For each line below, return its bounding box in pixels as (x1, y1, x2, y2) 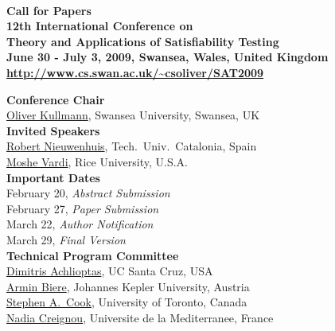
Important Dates (6, 169, 100, 185)
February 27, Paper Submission (6, 200, 159, 216)
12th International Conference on (6, 18, 193, 34)
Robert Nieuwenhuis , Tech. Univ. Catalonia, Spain (6, 138, 257, 154)
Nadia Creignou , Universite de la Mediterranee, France (6, 309, 274, 325)
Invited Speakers (6, 122, 100, 138)
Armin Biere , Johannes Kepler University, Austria (6, 278, 250, 294)
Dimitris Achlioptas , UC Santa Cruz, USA (6, 263, 213, 279)
